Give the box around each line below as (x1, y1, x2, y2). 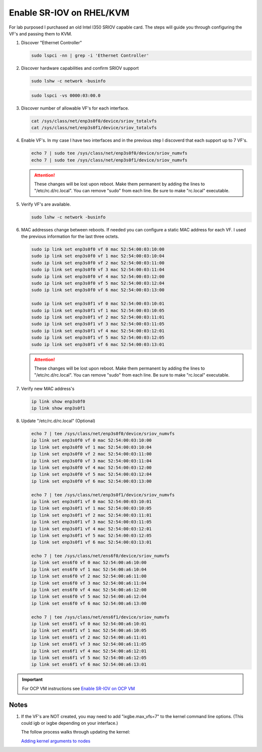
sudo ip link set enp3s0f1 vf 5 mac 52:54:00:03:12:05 (31, 335, 164, 341)
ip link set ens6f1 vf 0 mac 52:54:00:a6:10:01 (31, 621, 147, 626)
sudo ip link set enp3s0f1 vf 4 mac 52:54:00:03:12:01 (31, 328, 164, 333)
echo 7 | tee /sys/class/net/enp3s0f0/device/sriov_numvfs (31, 431, 175, 437)
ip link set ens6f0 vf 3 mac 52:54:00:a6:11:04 (31, 580, 147, 586)
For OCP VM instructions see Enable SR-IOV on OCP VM (22, 686, 135, 691)
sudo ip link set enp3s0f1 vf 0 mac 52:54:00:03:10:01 (31, 301, 164, 307)
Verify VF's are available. (21, 201, 71, 207)
